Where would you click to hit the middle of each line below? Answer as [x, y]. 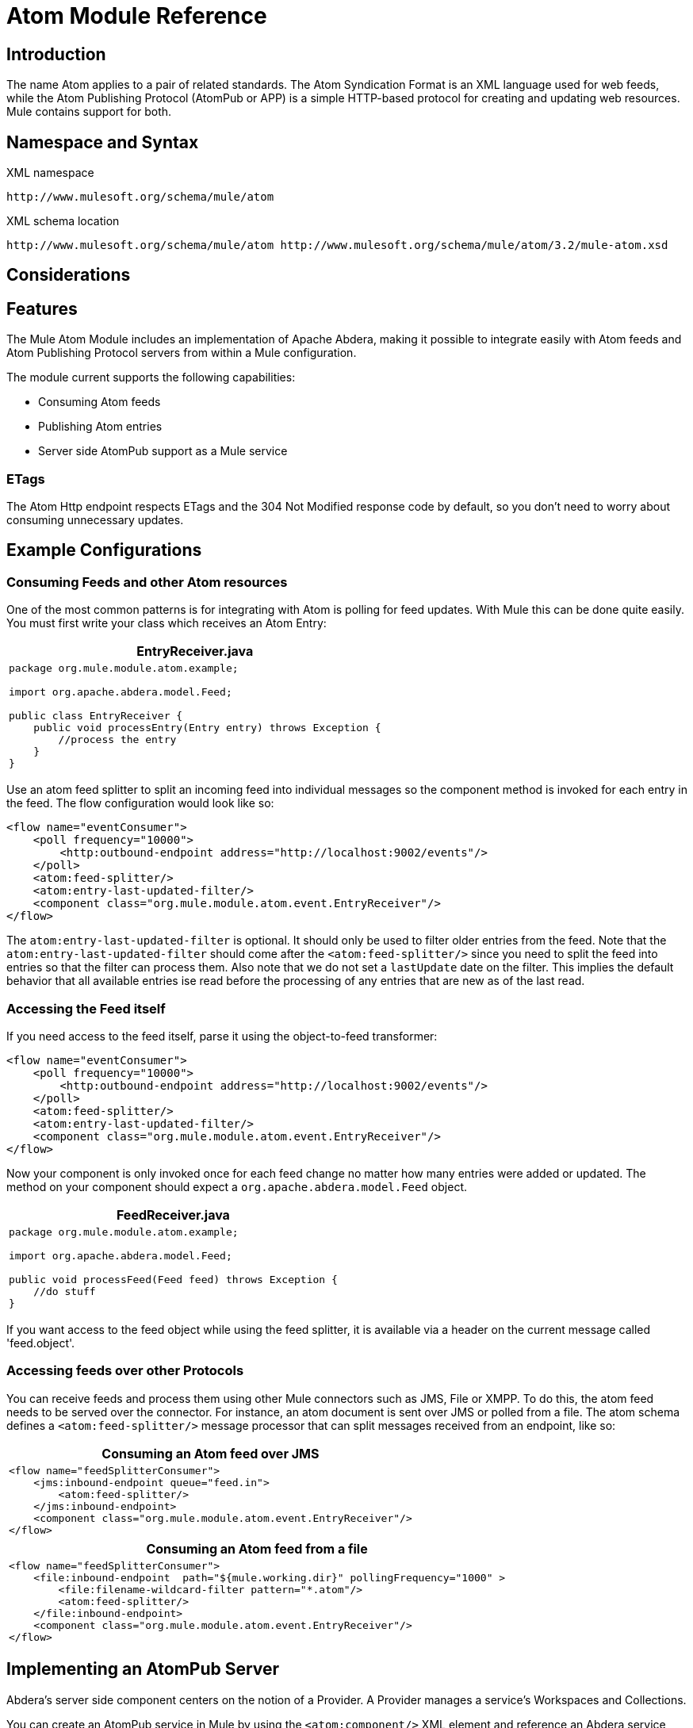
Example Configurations [104, 550]
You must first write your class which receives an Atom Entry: [167, 623]
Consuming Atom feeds [100, 402]
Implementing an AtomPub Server [143, 1669]
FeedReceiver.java [173, 1215]
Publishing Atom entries [100, 427]
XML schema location [63, 221]
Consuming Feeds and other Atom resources [147, 582]
